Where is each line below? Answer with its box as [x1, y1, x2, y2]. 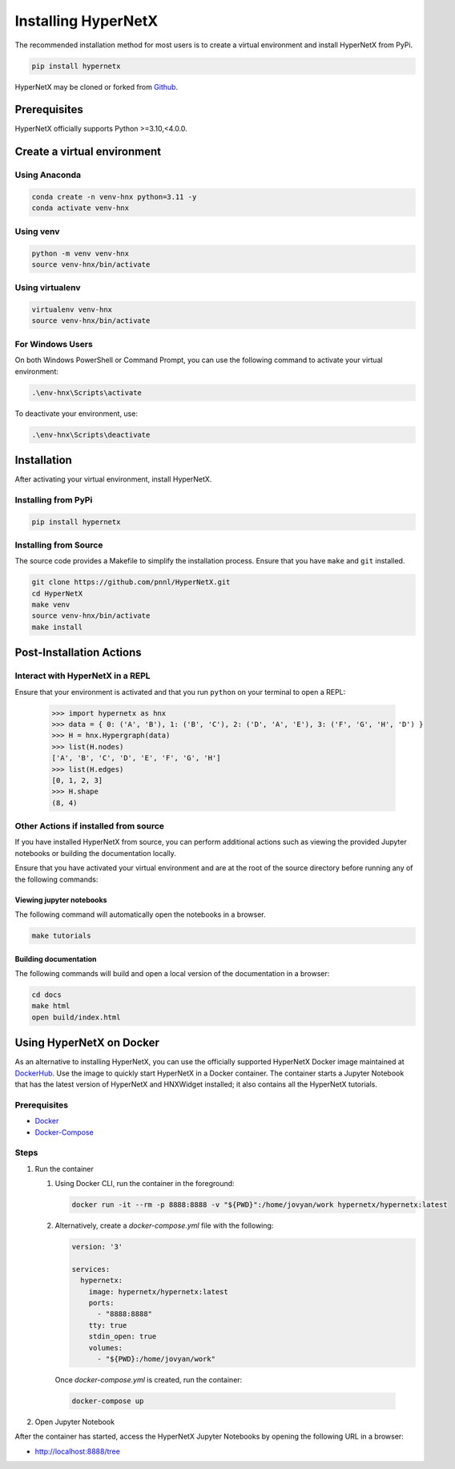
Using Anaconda [14, 169, 82, 180]
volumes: [88, 1343, 123, 1352]
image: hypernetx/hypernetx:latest [88, 1287, 228, 1296]
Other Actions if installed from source [14, 821, 164, 832]
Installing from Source [14, 539, 103, 551]
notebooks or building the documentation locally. [14, 848, 176, 858]
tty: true [88, 1321, 127, 1330]
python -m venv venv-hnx [31, 248, 130, 258]
